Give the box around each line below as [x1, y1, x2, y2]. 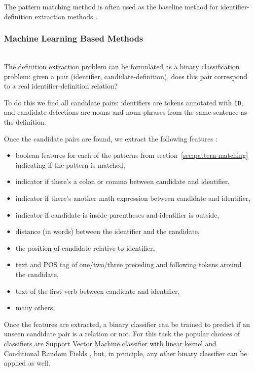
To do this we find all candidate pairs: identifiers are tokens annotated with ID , [4, 97, 243, 107]
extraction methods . [35, 11, 98, 21]
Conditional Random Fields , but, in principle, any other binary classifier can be [4, 348, 247, 358]
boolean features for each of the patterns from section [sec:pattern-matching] [15, 150, 248, 160]
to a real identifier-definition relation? [4, 81, 118, 91]
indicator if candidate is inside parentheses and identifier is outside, [15, 209, 219, 220]
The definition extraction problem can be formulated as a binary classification [4, 61, 240, 71]
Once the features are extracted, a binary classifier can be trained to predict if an [4, 319, 250, 329]
